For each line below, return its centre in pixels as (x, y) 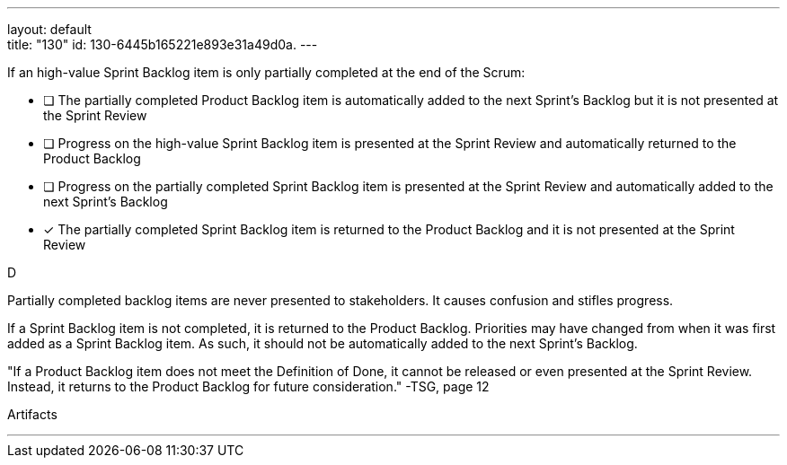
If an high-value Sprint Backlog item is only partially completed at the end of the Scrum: (266, 72)
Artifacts (32, 414)
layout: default (49, 29)
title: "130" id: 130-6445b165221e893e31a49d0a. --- (163, 44)
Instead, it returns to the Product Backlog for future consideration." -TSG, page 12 (248, 386)
